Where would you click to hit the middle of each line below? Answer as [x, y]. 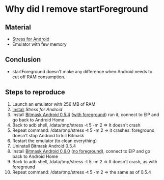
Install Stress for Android [37, 109]
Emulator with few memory [40, 44]
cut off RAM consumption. [39, 77]
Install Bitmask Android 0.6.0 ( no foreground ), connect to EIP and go [81, 151]
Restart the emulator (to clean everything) [55, 141]
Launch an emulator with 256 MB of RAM [54, 104]
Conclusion [23, 60]
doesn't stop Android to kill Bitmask [48, 135]
